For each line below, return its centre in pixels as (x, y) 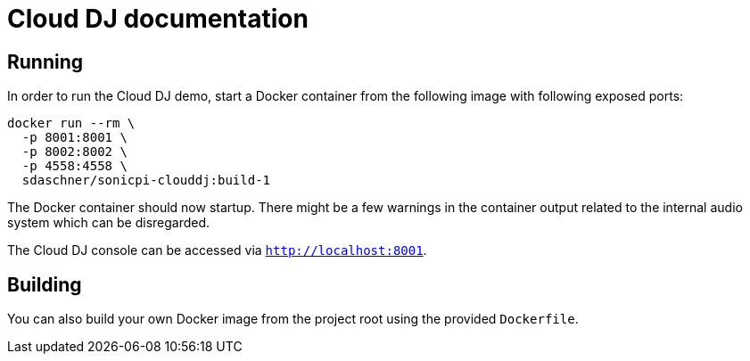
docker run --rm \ (71, 123)
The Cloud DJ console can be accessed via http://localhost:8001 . (217, 250)
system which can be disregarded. (109, 223)
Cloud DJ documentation (158, 19)
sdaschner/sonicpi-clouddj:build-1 (146, 180)
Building (45, 284)
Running (45, 62)
